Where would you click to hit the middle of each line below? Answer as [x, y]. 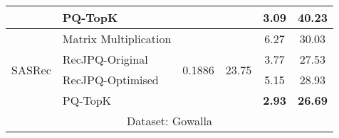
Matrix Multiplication [117, 39]
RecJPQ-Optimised [110, 80]
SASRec [31, 69]
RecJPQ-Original [105, 59]
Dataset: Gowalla [169, 121]
